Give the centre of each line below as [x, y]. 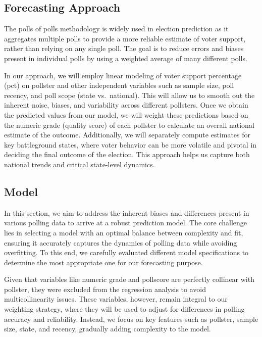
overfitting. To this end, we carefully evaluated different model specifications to [126, 252]
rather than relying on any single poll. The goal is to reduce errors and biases [124, 48]
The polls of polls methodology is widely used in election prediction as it [116, 29]
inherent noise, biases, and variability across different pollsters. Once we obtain [126, 105]
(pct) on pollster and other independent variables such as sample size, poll [119, 85]
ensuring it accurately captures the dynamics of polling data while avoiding [121, 242]
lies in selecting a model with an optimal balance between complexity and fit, [124, 232]
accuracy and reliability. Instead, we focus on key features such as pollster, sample [131, 319]
